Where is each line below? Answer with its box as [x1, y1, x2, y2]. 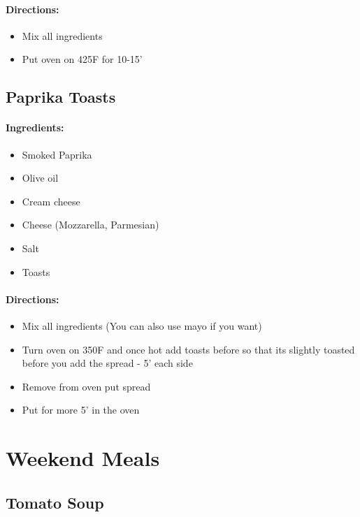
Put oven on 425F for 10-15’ [22, 52, 143, 66]
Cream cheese [22, 194, 80, 208]
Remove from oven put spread [22, 379, 151, 393]
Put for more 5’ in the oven [22, 402, 140, 417]
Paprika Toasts [6, 86, 116, 108]
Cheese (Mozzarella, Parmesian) [22, 217, 159, 232]
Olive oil [22, 170, 59, 185]
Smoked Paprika [22, 147, 92, 161]
